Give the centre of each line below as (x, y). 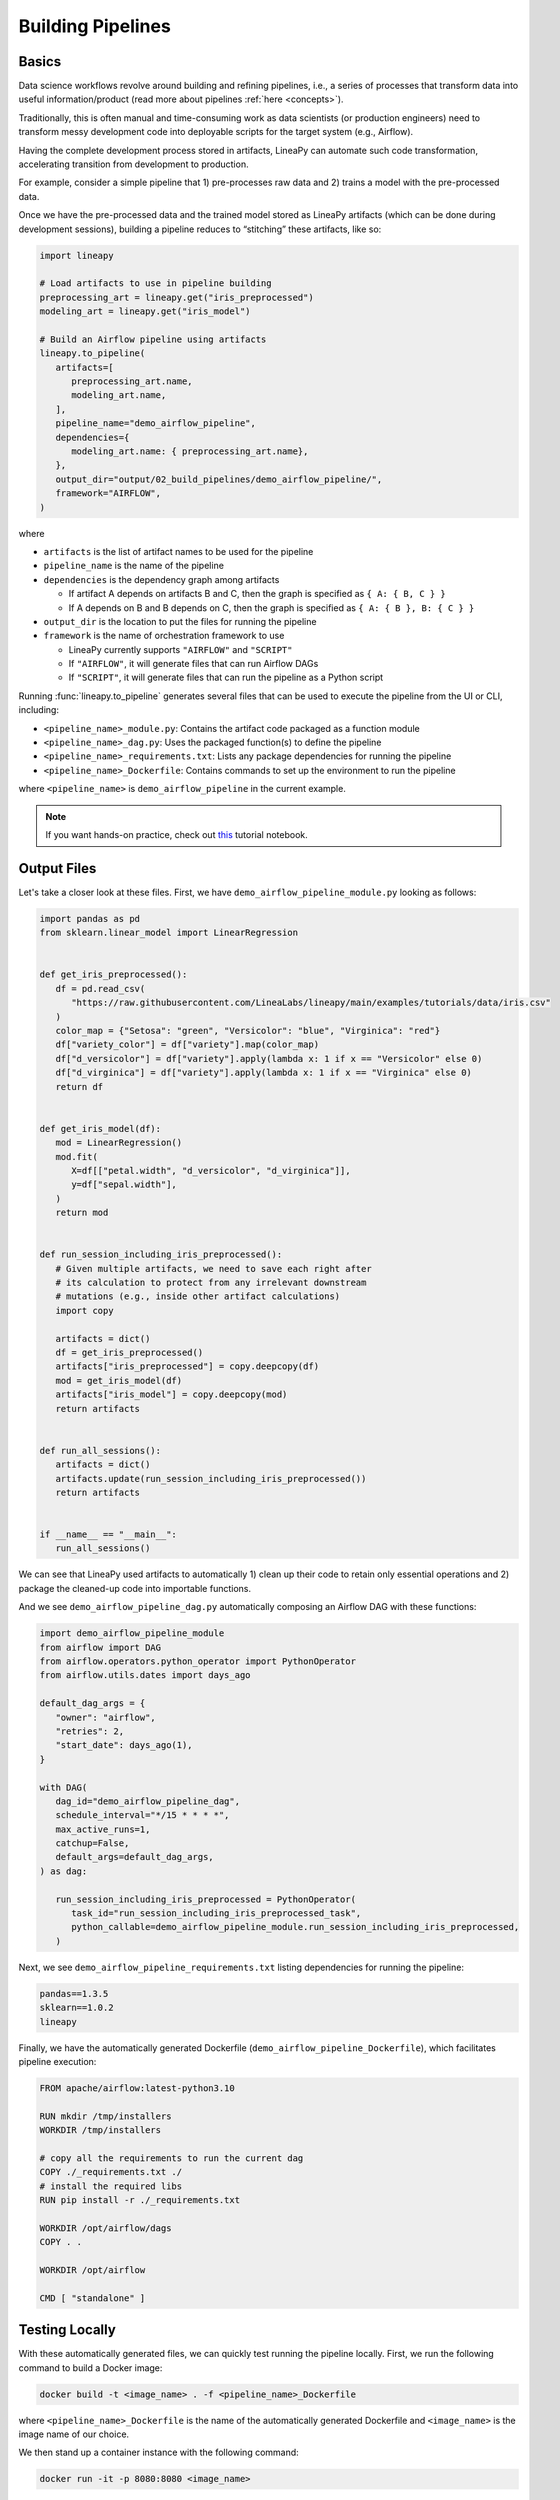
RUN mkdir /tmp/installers (105, 2116)
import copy (84, 1310)
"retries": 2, (90, 1731)
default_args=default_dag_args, (134, 1857)
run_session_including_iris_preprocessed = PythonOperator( (206, 1899)
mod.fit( (77, 1156)
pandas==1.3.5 (74, 1993)
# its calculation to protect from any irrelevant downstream (211, 1283)
